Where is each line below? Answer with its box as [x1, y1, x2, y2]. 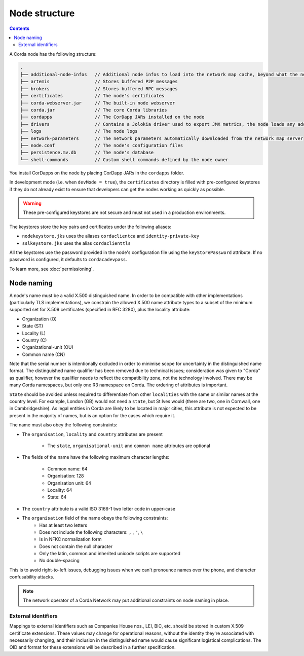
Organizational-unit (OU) [22, 344, 73, 350]
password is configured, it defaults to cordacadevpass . [9, 257, 128, 263]
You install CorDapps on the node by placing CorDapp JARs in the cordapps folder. [9, 170, 184, 176]
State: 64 [47, 494, 67, 500]
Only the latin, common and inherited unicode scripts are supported [39, 551, 181, 557]
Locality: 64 [47, 487, 72, 493]
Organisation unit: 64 [47, 480, 91, 486]
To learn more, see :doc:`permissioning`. [9, 266, 94, 272]
